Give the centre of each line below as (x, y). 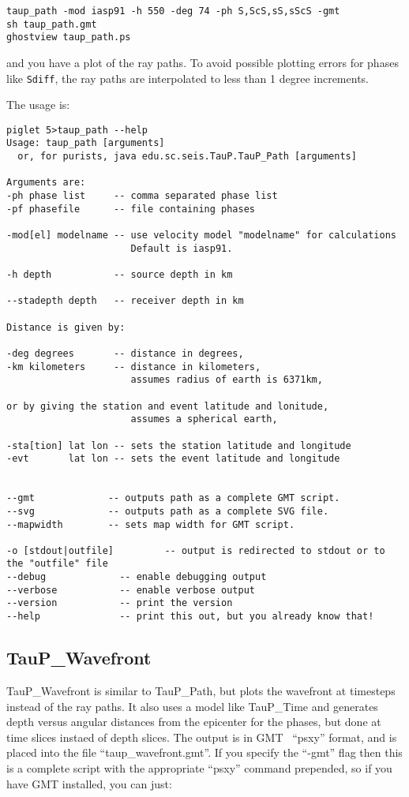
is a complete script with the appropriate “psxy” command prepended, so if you (199, 767)
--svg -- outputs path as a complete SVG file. (168, 511)
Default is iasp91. (182, 248)
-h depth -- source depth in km (120, 275)
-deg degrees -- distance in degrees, (125, 353)
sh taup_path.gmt (52, 24)
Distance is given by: (66, 327)
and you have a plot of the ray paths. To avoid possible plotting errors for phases (203, 62)
